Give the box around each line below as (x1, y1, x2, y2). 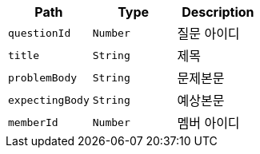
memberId (8, 116, 58, 128)
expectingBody (8, 93, 90, 106)
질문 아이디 (177, 26, 240, 41)
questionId (8, 26, 71, 39)
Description (182, 4, 254, 20)
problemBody (8, 71, 78, 84)
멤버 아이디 (177, 115, 240, 131)
